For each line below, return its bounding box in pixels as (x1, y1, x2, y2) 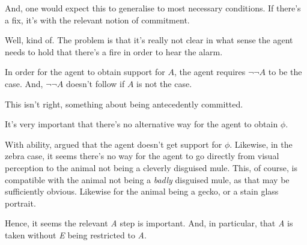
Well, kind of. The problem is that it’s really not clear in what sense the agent (5, 34, 293, 46)
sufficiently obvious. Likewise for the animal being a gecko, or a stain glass (5, 185, 279, 198)
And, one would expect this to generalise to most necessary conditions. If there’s (5, 2, 301, 14)
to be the (268, 65, 302, 78)
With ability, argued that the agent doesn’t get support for (5, 138, 222, 150)
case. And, (5, 77, 43, 89)
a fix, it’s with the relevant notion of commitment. (5, 13, 190, 26)
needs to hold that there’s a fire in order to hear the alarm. (5, 45, 223, 58)
